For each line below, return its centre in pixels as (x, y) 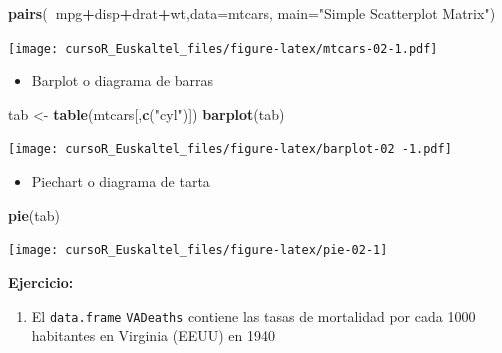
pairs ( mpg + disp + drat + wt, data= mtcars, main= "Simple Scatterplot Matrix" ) (252, 13)
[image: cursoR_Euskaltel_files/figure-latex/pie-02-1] (198, 250)
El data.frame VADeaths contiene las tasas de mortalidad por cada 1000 (253, 315)
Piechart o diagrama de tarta (120, 181)
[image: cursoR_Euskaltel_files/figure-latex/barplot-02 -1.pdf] (230, 149)
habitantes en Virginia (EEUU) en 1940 (153, 335)
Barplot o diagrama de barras (122, 80)
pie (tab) (34, 214)
